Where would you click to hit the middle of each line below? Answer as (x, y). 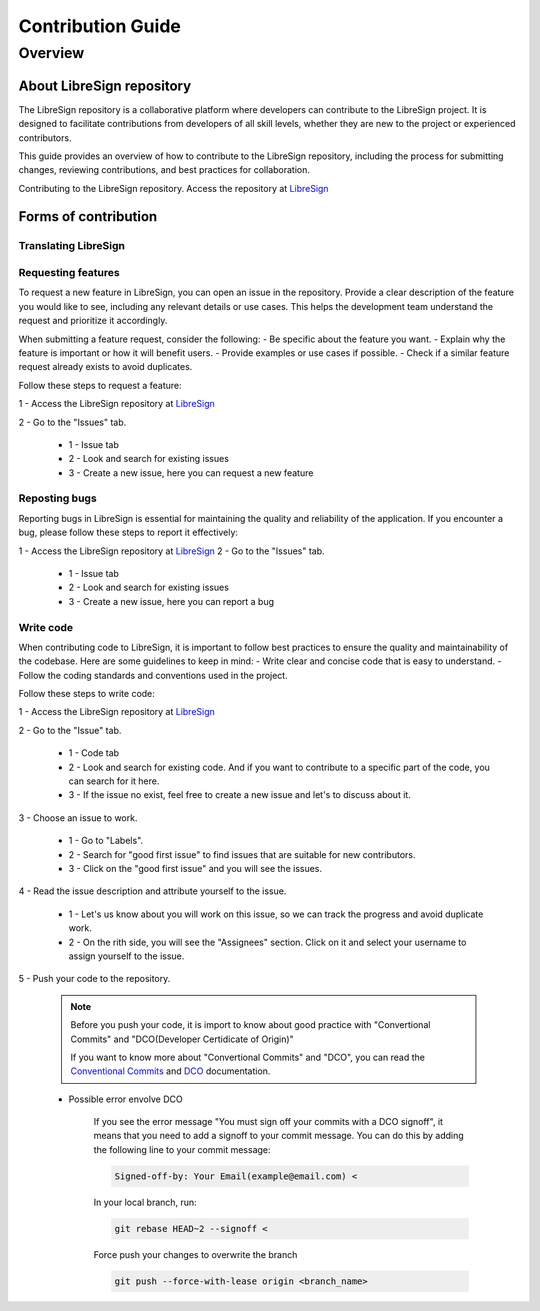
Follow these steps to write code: (86, 694)
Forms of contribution (88, 216)
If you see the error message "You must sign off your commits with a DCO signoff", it (268, 1122)
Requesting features (69, 273)
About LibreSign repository (105, 85)
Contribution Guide (100, 26)
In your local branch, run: (145, 1202)
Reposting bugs (57, 498)
